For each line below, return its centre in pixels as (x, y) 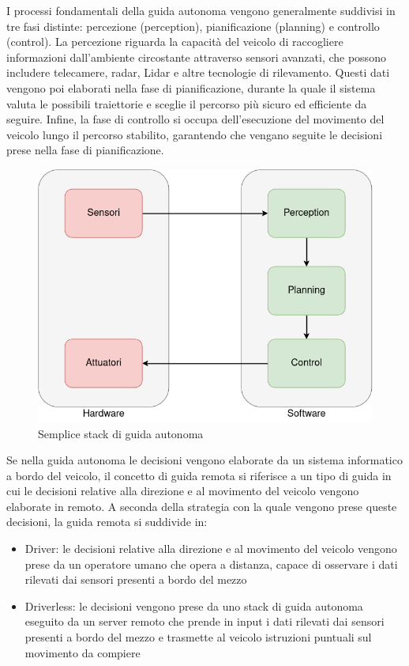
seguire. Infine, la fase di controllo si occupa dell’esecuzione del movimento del (195, 119)
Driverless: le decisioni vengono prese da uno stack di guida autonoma (194, 605)
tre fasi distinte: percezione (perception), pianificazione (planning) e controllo (193, 26)
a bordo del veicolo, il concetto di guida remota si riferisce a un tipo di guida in (199, 475)
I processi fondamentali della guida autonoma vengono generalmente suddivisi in (201, 10)
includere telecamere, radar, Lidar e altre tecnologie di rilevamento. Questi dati (198, 72)
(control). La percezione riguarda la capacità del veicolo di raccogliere (175, 42)
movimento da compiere (83, 652)
